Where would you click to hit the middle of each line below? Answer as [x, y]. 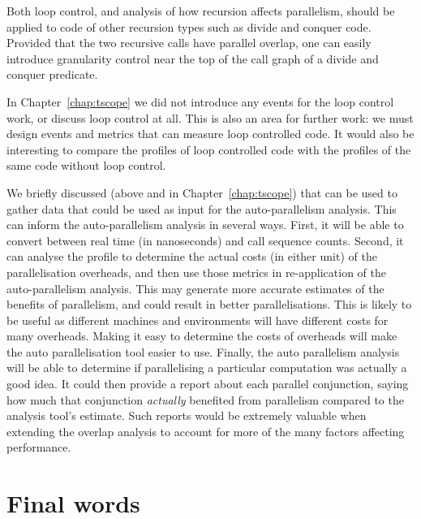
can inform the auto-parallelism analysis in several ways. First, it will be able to [205, 225]
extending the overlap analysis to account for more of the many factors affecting [206, 431]
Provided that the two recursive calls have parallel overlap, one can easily [189, 43]
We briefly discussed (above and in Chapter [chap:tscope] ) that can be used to [202, 192]
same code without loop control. [86, 165]
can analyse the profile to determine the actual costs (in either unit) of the [192, 256]
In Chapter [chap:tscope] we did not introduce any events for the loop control [200, 101]
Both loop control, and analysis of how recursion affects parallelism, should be [201, 11]
